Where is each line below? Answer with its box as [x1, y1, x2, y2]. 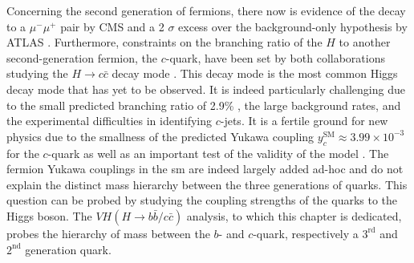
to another [339, 34, 391, 51]
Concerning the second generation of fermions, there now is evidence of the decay [6, 2, 406, 18]
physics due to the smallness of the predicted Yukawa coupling [6, 127, 315, 144]
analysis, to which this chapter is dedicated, [186, 207, 402, 224]
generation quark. [25, 241, 112, 257]
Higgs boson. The [6, 207, 92, 224]
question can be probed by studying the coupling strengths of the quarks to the [6, 192, 398, 208]
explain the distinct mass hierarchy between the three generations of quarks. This [6, 176, 408, 192]
